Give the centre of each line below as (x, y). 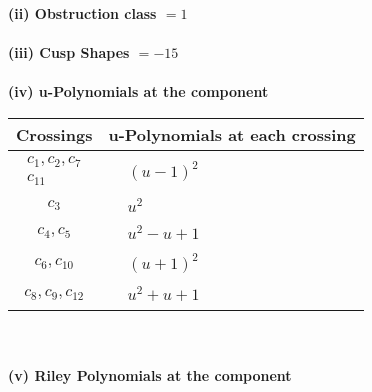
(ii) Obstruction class (82, 13)
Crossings (54, 134)
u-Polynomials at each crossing (232, 134)
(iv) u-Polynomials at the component (138, 91)
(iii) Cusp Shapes (69, 52)
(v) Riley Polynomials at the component (150, 374)
